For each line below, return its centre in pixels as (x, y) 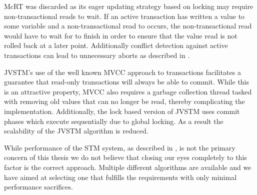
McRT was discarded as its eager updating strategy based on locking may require (129, 6)
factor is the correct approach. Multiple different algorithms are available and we (128, 167)
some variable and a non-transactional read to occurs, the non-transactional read (128, 26)
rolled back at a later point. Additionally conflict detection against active (116, 45)
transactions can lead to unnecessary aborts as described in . (97, 55)
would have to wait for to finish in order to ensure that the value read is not (121, 35)
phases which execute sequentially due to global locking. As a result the (114, 121)
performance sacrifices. (38, 187)
